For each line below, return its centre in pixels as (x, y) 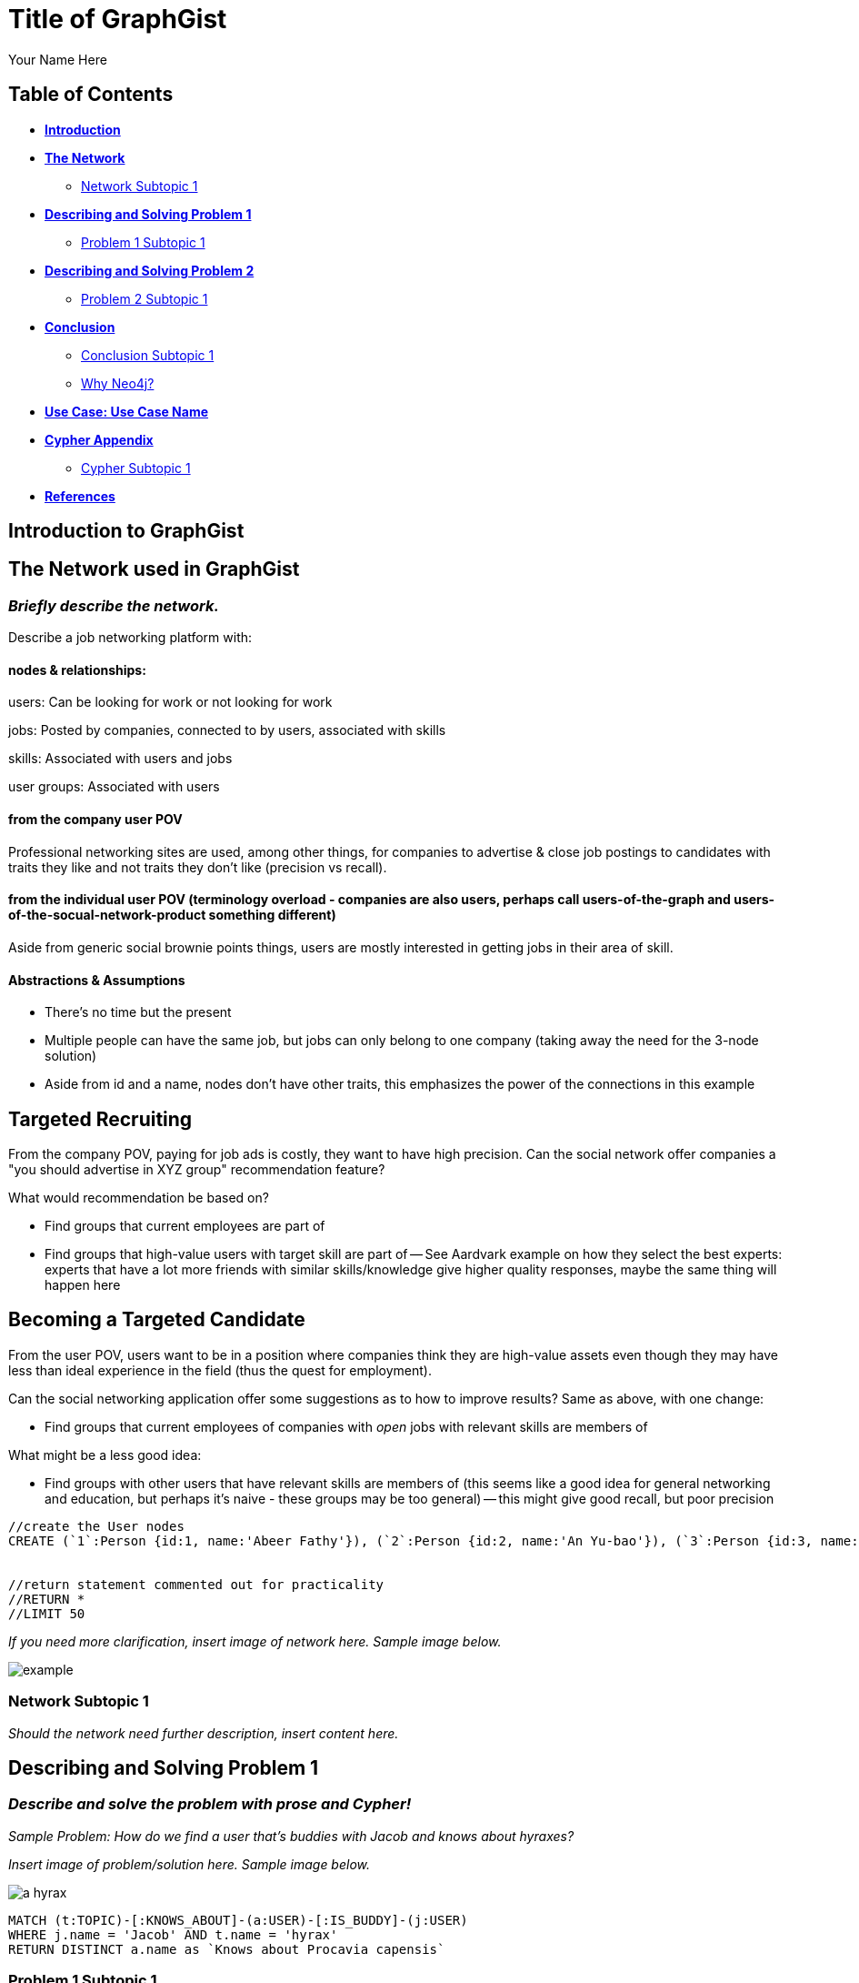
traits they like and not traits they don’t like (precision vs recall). (198, 867)
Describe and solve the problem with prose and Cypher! (210, 1804)
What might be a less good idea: (105, 1455)
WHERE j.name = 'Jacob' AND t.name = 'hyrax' (173, 1934)
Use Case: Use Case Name (127, 411)
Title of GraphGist (118, 19)
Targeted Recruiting (100, 1119)
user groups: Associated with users (114, 787)
